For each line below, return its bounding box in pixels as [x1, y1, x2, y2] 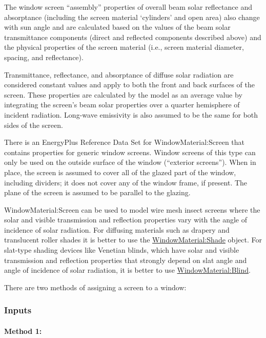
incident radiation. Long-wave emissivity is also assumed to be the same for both [4, 109, 258, 120]
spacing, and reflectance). [4, 51, 84, 62]
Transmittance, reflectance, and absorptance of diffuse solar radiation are [4, 69, 234, 80]
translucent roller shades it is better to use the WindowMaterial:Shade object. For [4, 234, 262, 245]
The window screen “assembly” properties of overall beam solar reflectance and [4, 2, 252, 12]
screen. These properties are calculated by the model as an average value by [4, 89, 242, 100]
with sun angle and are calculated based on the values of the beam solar [4, 22, 231, 32]
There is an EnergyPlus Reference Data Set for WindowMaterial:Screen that [4, 137, 245, 147]
